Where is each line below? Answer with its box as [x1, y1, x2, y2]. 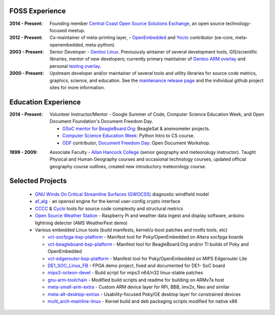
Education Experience [9, 97, 81, 107]
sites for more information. [49, 85, 105, 91]
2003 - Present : [9, 49, 44, 55]
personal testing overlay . [49, 63, 101, 69]
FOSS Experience [9, 7, 66, 15]
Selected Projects [9, 176, 67, 186]
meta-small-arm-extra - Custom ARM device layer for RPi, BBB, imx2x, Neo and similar [47, 284, 230, 290]
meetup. [68, 27, 86, 33]
